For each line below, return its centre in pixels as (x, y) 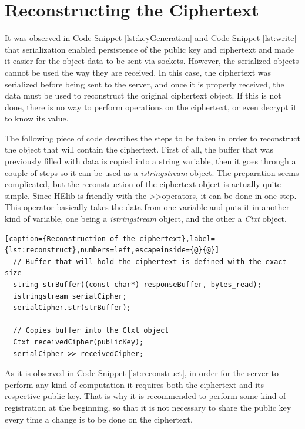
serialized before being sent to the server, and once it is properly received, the (145, 84)
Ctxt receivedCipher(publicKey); (78, 342)
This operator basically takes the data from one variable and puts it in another (147, 207)
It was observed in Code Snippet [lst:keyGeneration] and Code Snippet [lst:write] (151, 38)
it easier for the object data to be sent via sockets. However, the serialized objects (152, 61)
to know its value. (37, 118)
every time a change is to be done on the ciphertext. (99, 419)
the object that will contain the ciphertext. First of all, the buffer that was (139, 149)
